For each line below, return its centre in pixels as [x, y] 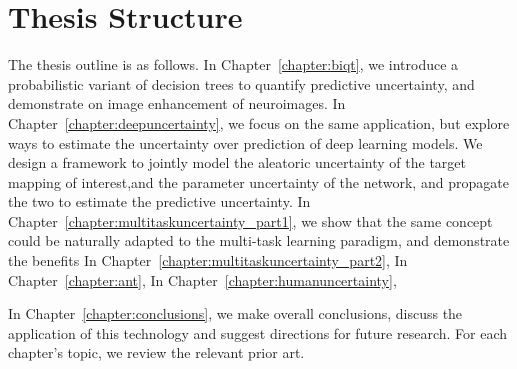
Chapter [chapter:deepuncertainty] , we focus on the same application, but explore [259, 122]
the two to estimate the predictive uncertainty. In [159, 201]
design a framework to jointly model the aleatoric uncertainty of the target [237, 162]
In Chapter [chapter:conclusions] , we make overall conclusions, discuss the [235, 313]
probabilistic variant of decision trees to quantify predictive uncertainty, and [241, 83]
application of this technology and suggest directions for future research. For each [257, 332]
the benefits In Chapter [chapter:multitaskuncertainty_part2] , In [208, 260]
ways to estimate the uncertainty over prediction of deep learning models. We [245, 142]
